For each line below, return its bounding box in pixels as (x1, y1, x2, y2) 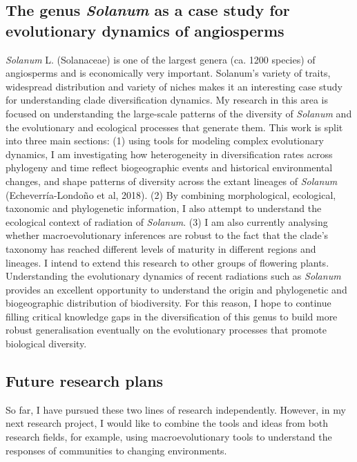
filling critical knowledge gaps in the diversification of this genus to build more (6, 309, 338, 323)
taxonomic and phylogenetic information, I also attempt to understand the (6, 201, 322, 215)
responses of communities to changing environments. (6, 443, 227, 457)
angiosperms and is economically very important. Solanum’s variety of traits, (6, 66, 331, 80)
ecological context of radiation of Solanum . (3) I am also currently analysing (6, 214, 328, 229)
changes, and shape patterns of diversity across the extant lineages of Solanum (6, 173, 338, 188)
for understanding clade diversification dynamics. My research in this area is (6, 93, 328, 107)
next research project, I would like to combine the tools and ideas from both (6, 416, 329, 430)
